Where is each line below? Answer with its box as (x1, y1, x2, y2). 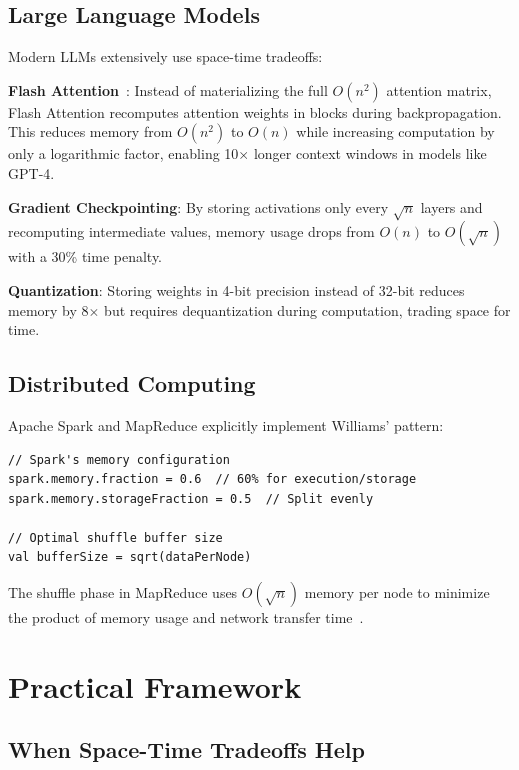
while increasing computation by (296, 121, 495, 142)
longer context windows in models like (253, 143, 487, 164)
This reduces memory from (8, 121, 173, 142)
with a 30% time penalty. (8, 246, 162, 267)
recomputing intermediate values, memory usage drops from (8, 221, 375, 242)
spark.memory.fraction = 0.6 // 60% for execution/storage (8, 472, 417, 487)
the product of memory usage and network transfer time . (8, 607, 364, 628)
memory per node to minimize (304, 582, 490, 603)
